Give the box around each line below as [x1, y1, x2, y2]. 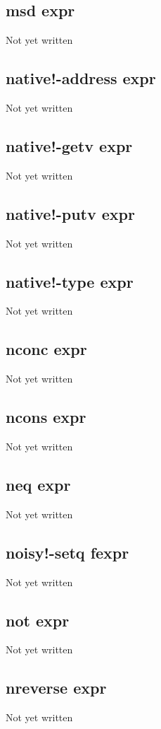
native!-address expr [6, 67, 156, 89]
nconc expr [6, 338, 87, 360]
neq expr [6, 473, 71, 495]
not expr [6, 609, 70, 631]
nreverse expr [6, 677, 107, 699]
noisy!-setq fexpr [6, 541, 129, 563]
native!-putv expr [6, 202, 135, 224]
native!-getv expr [6, 134, 133, 156]
